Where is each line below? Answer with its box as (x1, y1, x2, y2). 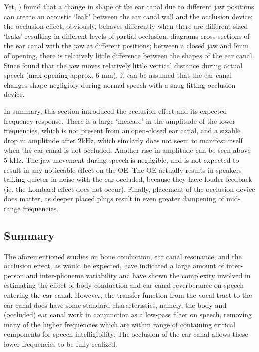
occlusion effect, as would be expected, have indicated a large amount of (4, 261, 224, 271)
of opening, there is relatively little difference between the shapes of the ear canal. (4, 50, 254, 60)
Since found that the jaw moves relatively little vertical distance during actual (4, 60, 243, 70)
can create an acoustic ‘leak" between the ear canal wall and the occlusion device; (4, 11, 253, 21)
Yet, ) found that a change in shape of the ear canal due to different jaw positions (4, 1, 254, 11)
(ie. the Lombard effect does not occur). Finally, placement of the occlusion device (4, 183, 255, 194)
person (4, 270, 24, 280)
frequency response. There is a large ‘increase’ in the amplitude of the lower (4, 115, 235, 126)
